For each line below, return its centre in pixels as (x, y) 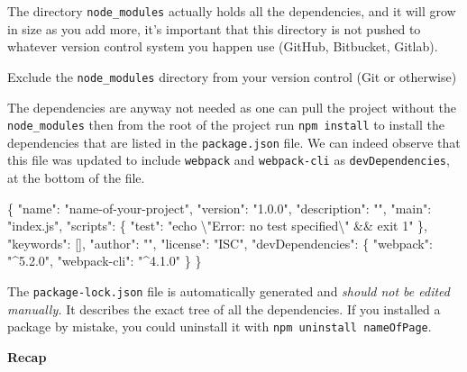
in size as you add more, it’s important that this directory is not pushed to (214, 28)
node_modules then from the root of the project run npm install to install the (226, 125)
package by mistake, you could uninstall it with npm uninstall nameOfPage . (220, 327)
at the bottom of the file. (76, 178)
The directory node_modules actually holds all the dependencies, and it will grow (232, 11)
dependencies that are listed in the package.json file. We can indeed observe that (234, 142)
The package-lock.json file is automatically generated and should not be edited (229, 291)
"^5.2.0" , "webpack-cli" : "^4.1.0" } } (105, 261)
